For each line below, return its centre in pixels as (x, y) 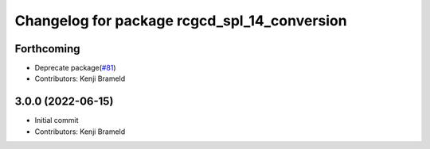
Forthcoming (47, 49)
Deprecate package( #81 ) (75, 68)
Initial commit (57, 120)
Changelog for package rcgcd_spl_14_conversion (181, 21)
